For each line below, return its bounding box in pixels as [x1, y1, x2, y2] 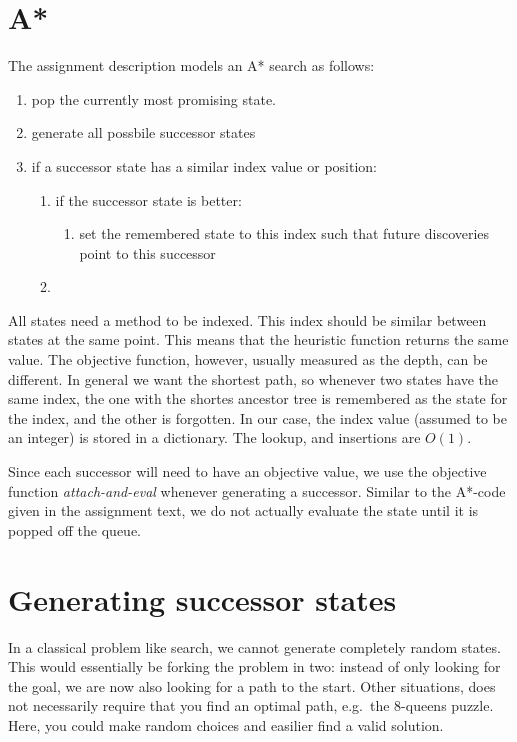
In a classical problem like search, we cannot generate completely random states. [8, 636, 501, 657]
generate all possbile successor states [31, 122, 256, 143]
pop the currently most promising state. [31, 88, 276, 109]
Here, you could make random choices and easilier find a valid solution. [8, 714, 444, 735]
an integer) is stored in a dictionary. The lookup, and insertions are [8, 427, 421, 448]
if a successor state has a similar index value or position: [31, 155, 377, 176]
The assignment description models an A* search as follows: [8, 55, 375, 76]
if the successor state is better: [55, 189, 242, 210]
